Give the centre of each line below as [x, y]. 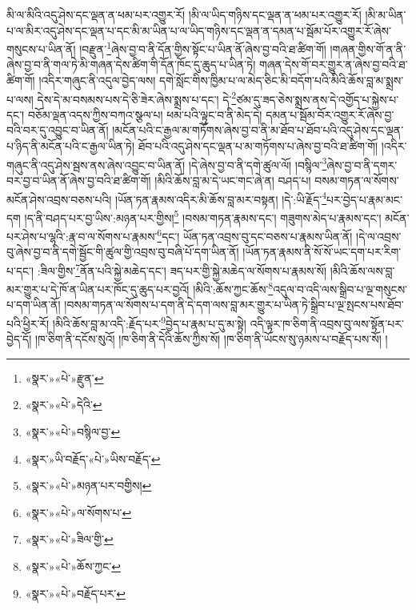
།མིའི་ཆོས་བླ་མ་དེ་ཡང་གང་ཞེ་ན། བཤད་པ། [233, 180]
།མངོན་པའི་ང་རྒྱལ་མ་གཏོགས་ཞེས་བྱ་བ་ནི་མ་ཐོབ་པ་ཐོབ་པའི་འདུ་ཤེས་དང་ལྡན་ [258, 130]
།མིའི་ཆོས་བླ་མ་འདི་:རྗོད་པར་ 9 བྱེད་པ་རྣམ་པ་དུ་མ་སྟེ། [149, 322]
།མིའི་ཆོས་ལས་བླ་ [362, 270]
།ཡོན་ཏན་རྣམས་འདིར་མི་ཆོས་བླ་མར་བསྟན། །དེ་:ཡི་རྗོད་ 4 [221, 198]
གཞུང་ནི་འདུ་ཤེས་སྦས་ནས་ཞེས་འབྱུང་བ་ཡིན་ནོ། [96, 165]
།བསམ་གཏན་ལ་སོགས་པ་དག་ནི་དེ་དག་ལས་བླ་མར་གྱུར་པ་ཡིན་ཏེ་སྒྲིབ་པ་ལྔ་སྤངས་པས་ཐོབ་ [234, 305]
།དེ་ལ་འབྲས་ [379, 236]
